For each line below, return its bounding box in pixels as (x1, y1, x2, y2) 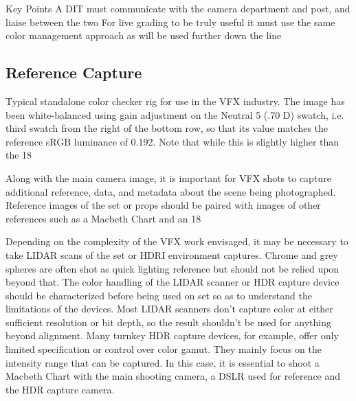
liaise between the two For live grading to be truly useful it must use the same (5, 14, 335, 29)
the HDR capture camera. (5, 382, 115, 396)
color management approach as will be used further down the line (5, 28, 282, 43)
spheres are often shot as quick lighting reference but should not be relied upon (5, 261, 340, 275)
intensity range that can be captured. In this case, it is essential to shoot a (5, 355, 320, 369)
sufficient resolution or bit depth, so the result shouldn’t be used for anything (5, 314, 331, 329)
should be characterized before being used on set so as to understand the (5, 288, 312, 302)
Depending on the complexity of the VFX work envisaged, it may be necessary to (5, 234, 348, 249)
